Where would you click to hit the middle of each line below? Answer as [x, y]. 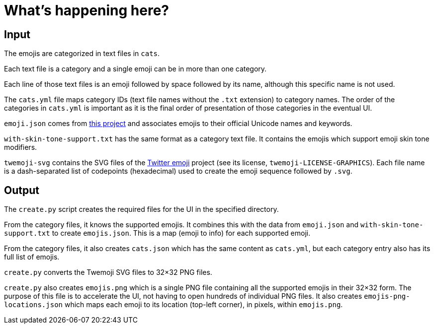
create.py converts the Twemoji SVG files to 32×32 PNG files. [108, 272]
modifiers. [21, 147]
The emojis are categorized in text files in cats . [82, 54]
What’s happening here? [87, 10]
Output [22, 190]
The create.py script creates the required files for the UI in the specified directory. [141, 209]
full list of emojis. [32, 257]
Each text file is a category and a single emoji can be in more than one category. [135, 69]
